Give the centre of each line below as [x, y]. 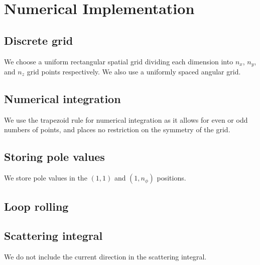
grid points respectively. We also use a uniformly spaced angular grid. [134, 72]
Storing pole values [54, 157]
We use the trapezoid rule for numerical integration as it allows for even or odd [126, 119]
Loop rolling [36, 206]
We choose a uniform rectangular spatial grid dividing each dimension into [119, 61]
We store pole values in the [46, 178]
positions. [171, 178]
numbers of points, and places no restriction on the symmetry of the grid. [117, 129]
